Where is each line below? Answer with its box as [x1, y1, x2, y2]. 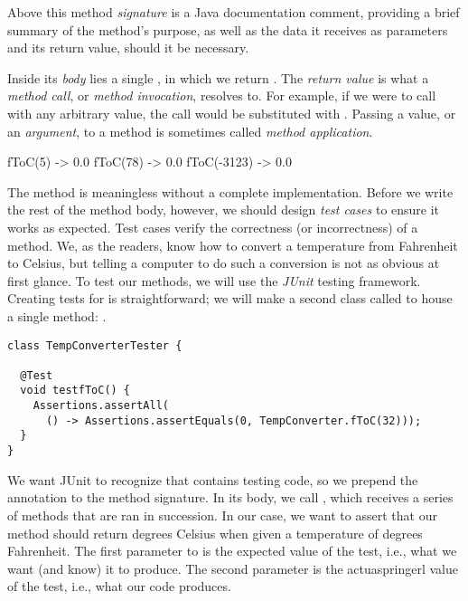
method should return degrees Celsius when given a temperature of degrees [7, 523, 423, 542]
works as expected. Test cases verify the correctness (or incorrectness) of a [7, 217, 418, 236]
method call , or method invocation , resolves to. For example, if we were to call [7, 86, 436, 105]
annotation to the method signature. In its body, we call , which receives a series [7, 488, 454, 507]
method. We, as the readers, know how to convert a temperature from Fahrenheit [7, 235, 458, 254]
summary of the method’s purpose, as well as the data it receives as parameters [7, 20, 448, 39]
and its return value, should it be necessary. [7, 38, 249, 57]
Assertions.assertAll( [33, 399, 169, 413]
